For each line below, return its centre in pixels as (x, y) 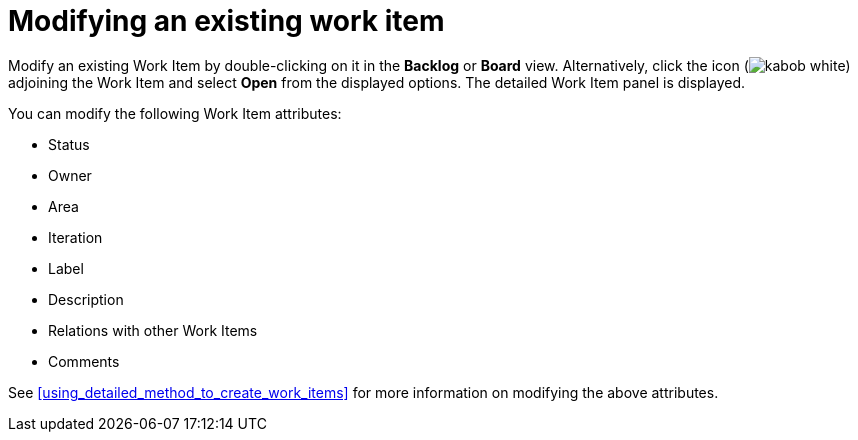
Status (69, 144)
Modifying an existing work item (226, 21)
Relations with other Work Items (153, 330)
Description (86, 299)
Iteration (75, 237)
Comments (84, 361)
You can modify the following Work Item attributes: (175, 113)
